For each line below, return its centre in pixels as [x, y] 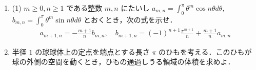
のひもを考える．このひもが [205, 51]
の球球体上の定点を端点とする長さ [92, 51]
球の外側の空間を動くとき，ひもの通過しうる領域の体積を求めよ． [123, 62]
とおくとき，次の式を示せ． [130, 19]
